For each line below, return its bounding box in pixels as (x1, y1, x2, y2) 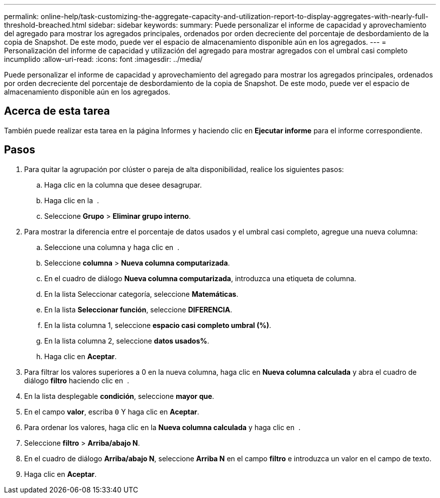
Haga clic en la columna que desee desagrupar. (44, 180, 202, 189)
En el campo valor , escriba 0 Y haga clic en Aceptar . (24, 407, 199, 416)
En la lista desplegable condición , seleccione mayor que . (24, 391, 214, 400)
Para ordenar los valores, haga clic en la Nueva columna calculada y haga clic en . (24, 423, 301, 432)
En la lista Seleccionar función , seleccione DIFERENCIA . (44, 305, 233, 314)
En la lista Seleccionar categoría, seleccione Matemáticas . (44, 289, 239, 298)
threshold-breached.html (4, 21, 86, 29)
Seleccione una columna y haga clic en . (44, 242, 179, 252)
